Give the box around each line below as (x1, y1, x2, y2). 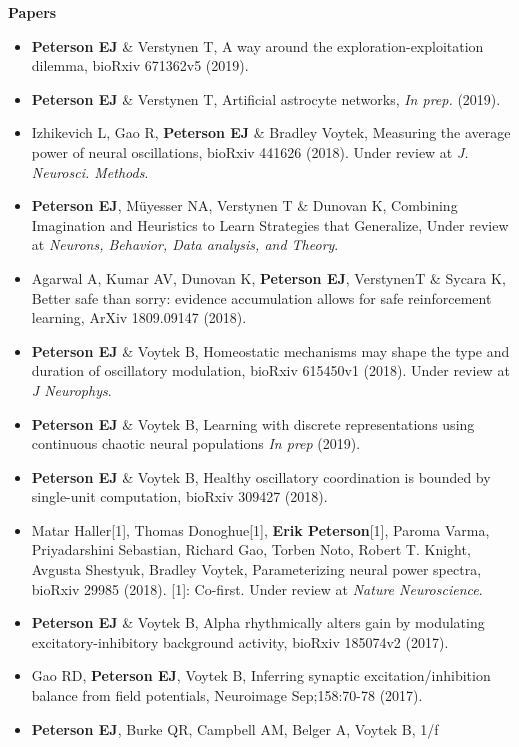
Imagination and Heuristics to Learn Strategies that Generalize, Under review (31, 214, 509, 235)
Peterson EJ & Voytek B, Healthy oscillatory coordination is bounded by (31, 466, 491, 487)
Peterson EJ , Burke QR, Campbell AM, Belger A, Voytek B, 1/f (31, 718, 439, 739)
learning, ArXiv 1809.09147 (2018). (31, 307, 247, 328)
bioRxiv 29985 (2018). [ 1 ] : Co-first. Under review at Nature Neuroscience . (31, 578, 483, 599)
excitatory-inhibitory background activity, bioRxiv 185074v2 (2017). (31, 631, 449, 652)
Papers (8, 2, 57, 22)
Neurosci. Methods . (31, 161, 149, 182)
